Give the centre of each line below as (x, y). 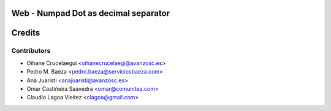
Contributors (31, 51)
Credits (26, 33)
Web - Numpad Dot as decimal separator (91, 13)
